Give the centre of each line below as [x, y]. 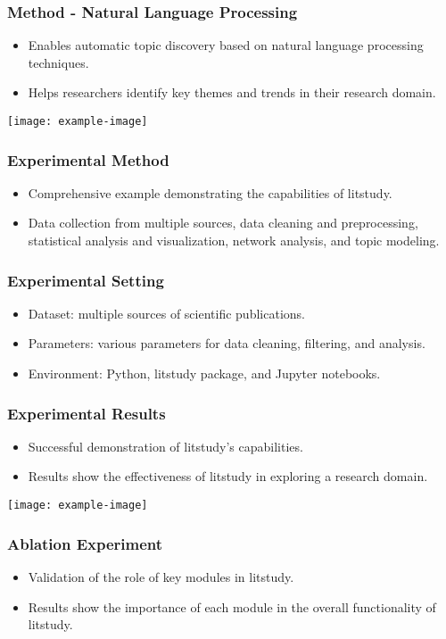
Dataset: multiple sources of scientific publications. [166, 313]
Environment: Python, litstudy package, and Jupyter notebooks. [204, 373]
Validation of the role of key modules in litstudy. [161, 576]
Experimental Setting [86, 280]
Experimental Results [87, 413]
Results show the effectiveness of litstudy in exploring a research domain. [228, 476]
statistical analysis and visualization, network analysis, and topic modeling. [234, 241]
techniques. [58, 62]
